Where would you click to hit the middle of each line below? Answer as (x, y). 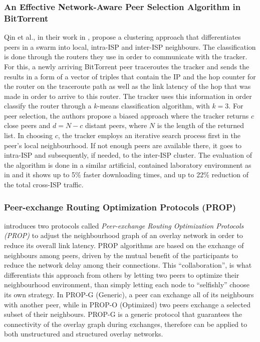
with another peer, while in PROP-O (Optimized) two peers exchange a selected (127, 304)
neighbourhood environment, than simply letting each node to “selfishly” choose (127, 284)
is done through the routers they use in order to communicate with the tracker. (126, 56)
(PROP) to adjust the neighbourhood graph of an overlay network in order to (123, 235)
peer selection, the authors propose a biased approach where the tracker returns (126, 115)
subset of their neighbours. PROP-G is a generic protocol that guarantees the (123, 314)
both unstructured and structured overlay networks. (84, 334)
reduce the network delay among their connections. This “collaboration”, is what (128, 265)
